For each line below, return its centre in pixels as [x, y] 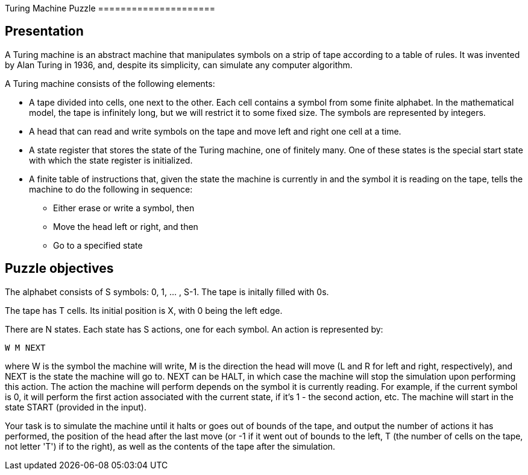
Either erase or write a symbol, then [124, 208]
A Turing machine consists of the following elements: [110, 83]
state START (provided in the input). [76, 407]
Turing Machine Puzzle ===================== [110, 8]
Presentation [44, 31]
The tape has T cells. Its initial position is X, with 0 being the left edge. [144, 310]
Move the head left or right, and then [126, 226]
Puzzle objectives [59, 269]
